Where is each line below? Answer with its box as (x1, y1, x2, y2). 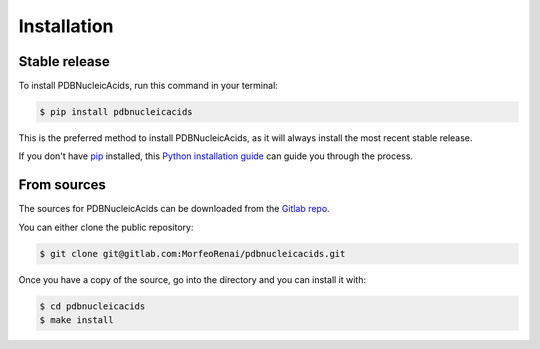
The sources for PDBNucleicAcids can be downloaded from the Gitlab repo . (18, 203, 330, 215)
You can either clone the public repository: (18, 221, 194, 233)
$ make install (39, 315, 114, 326)
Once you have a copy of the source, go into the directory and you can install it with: (18, 273, 367, 285)
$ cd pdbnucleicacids (39, 300, 146, 312)
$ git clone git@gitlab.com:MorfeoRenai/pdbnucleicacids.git (39, 248, 346, 259)
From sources (18, 176, 107, 194)
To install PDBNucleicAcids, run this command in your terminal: (18, 80, 279, 92)
